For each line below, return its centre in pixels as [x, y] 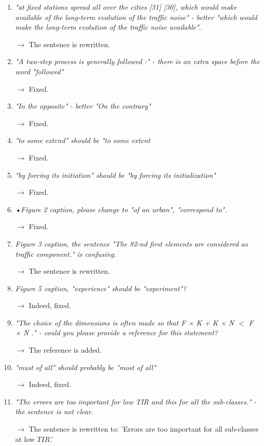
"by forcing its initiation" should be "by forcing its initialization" [115, 175]
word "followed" [39, 71]
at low [25, 439]
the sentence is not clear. [54, 411]
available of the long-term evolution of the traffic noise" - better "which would [136, 17]
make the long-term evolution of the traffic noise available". [108, 27]
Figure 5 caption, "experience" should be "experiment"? [101, 288]
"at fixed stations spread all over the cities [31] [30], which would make [126, 7]
